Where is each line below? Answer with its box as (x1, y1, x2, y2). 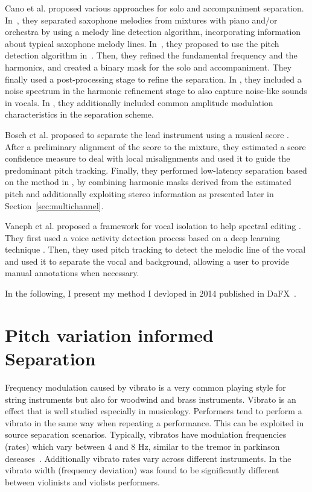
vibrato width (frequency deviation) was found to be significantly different (5, 464, 279, 476)
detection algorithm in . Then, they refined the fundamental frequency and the (5, 49, 298, 61)
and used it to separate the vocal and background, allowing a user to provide (5, 254, 289, 267)
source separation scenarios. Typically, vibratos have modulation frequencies (5, 428, 287, 441)
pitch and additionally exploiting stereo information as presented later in (5, 187, 274, 200)
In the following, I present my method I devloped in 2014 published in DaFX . (5, 287, 296, 300)
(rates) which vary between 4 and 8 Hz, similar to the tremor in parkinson (5, 440, 280, 452)
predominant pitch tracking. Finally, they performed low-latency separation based (5, 163, 307, 176)
